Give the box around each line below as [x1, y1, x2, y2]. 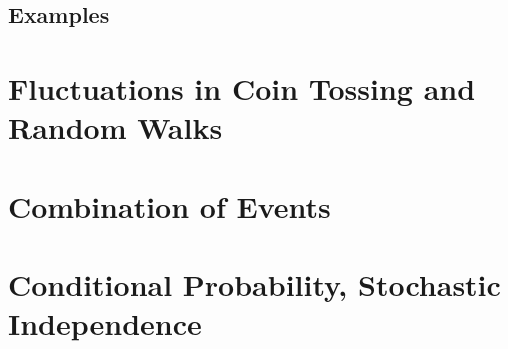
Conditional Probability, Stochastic [8, 263, 501, 304]
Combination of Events [8, 185, 331, 226]
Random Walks [8, 107, 223, 148]
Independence [8, 303, 202, 344]
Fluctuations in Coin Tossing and [8, 67, 476, 108]
